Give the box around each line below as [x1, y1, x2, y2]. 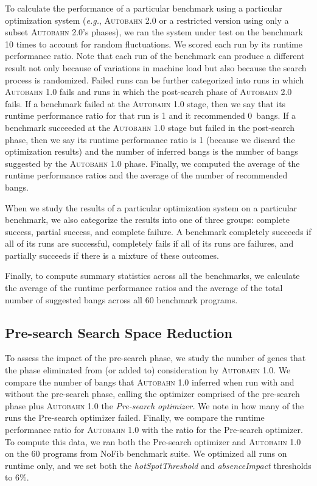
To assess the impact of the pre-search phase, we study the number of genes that [5, 351, 306, 364]
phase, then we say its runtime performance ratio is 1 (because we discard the [5, 133, 295, 146]
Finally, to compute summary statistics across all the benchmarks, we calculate [5, 269, 300, 282]
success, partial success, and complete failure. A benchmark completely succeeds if [5, 225, 312, 238]
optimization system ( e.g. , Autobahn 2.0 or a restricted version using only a [5, 13, 289, 26]
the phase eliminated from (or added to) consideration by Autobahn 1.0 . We [5, 364, 291, 376]
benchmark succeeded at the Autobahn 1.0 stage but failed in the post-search [5, 121, 294, 133]
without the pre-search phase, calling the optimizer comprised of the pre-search [5, 387, 300, 400]
